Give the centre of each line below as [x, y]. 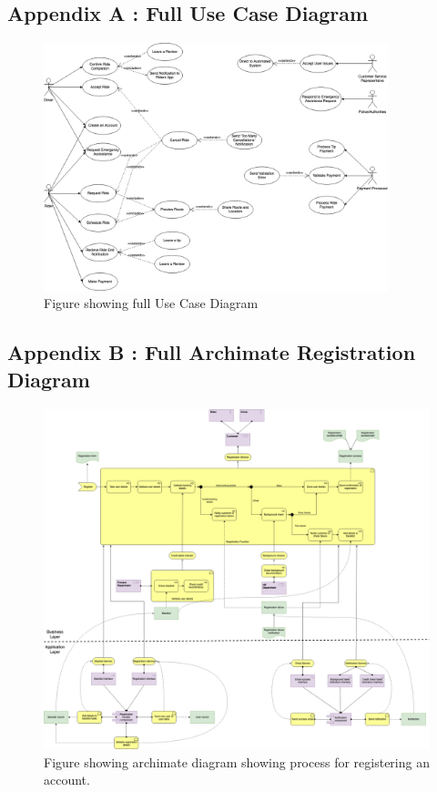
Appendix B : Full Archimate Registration [212, 352]
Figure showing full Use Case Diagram [151, 303]
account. [67, 780]
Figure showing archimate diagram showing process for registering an [237, 761]
